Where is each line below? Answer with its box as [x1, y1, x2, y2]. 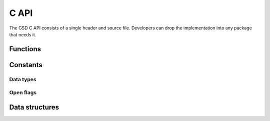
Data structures [9, 103, 59, 112]
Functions [9, 45, 41, 53]
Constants [9, 60, 42, 69]
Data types [9, 76, 37, 83]
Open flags [9, 89, 37, 96]
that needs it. [9, 31, 36, 37]
